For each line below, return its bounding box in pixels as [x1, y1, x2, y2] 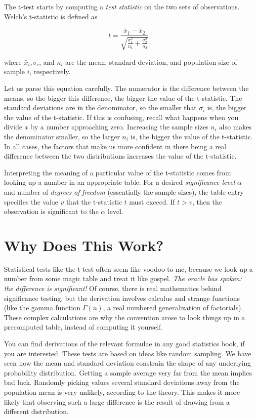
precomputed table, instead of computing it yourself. [4, 322, 163, 332]
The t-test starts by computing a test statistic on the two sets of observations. [4, 1, 240, 11]
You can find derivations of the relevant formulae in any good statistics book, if [4, 338, 245, 349]
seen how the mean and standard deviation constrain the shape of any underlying [4, 358, 251, 368]
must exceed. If [129, 196, 175, 207]
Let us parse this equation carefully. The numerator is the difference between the [4, 83, 249, 93]
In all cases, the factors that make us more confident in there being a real [4, 141, 226, 151]
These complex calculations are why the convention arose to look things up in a [4, 312, 245, 322]
